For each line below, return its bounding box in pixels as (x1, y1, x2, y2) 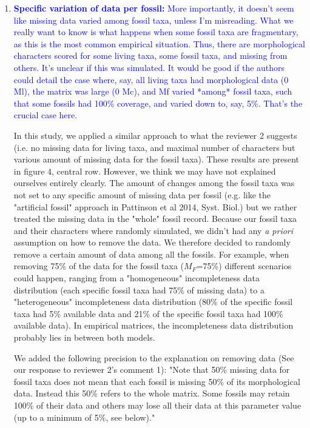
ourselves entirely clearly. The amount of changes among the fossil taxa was (13, 176, 295, 189)
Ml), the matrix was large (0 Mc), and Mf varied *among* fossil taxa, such (13, 85, 292, 98)
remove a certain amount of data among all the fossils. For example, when (13, 247, 289, 260)
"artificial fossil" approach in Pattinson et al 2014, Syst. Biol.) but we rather (13, 200, 297, 213)
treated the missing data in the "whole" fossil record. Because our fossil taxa (13, 212, 297, 225)
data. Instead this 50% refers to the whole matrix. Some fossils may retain (13, 387, 290, 400)
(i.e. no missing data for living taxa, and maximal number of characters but (13, 141, 295, 153)
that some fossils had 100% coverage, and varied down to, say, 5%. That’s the (13, 96, 303, 109)
